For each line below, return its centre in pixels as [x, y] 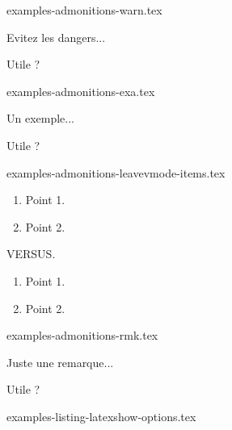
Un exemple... [40, 118]
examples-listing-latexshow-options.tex [101, 416]
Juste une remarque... [60, 362]
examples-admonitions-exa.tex [81, 91]
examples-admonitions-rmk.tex [82, 335]
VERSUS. [31, 254]
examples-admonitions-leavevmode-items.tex [116, 172]
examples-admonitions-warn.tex [84, 10]
